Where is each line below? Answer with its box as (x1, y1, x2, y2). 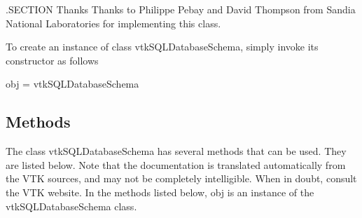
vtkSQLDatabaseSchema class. (6, 198, 137, 213)
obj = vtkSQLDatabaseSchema (6, 76, 139, 91)
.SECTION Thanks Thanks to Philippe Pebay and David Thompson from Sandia (6, 2, 356, 16)
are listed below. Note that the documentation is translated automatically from (6, 157, 346, 172)
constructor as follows (6, 53, 99, 67)
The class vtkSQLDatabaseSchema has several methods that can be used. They (6, 144, 347, 158)
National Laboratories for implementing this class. (6, 15, 221, 30)
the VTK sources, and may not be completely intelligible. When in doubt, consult (6, 171, 357, 186)
